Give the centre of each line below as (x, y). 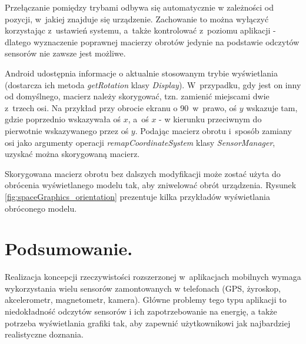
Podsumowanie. (69, 248)
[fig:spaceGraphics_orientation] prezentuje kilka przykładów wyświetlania (137, 196)
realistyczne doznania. (44, 334)
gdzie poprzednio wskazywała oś (63, 119)
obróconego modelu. (41, 208)
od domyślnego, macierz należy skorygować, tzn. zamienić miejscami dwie (137, 96)
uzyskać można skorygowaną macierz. (72, 154)
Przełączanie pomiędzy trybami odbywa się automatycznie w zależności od (139, 7)
